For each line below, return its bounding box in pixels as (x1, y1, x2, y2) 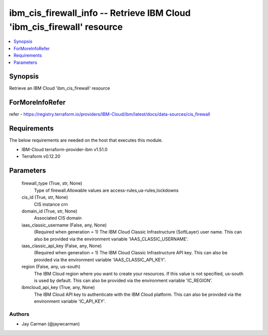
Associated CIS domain (34, 215, 82, 221)
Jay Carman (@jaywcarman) (21, 321, 80, 327)
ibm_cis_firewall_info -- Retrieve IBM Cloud (9, 7, 191, 18)
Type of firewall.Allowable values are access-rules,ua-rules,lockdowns (34, 187, 179, 193)
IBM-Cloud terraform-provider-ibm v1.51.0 (21, 146, 108, 152)
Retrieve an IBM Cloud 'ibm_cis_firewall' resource (9, 85, 110, 91)
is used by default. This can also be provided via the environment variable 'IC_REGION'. (34, 278, 213, 283)
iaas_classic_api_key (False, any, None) (21, 243, 102, 249)
